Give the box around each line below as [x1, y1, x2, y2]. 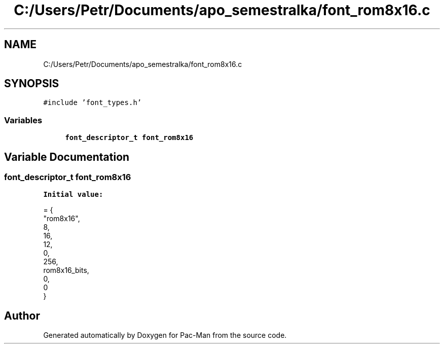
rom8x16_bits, [43, 266, 89, 275]
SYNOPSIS [4, 77, 59, 90]
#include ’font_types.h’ [43, 98, 142, 107]
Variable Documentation [4, 150, 130, 163]
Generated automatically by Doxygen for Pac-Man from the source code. [43, 331, 287, 340]
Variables [4, 115, 43, 125]
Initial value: [43, 190, 103, 199]
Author [4, 309, 40, 322]
